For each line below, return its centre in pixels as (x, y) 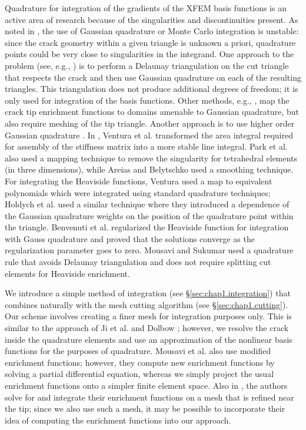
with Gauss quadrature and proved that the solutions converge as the (130, 238)
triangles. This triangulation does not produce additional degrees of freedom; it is (152, 89)
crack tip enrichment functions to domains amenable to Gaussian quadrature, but (152, 112)
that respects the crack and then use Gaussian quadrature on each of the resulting (153, 77)
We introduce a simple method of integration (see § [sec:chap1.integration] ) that (148, 293)
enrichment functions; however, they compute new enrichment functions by (140, 362)
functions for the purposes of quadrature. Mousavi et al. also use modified (138, 351)
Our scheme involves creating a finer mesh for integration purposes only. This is (149, 316)
